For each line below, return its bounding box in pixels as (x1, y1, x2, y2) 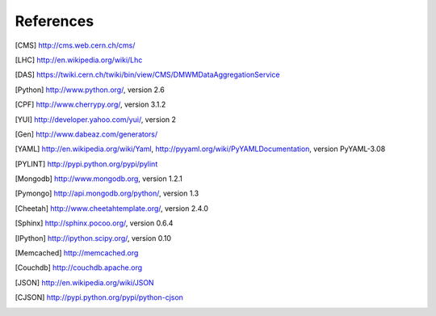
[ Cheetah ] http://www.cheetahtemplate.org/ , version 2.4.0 (15, 203, 209, 213)
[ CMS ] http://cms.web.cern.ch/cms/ (15, 40, 136, 50)
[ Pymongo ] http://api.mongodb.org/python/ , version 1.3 (15, 188, 199, 198)
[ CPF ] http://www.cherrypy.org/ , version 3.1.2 (15, 99, 166, 109)
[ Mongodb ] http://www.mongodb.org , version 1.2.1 (15, 174, 183, 183)
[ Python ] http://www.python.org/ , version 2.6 (15, 85, 165, 95)
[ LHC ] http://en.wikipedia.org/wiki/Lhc (15, 55, 143, 65)
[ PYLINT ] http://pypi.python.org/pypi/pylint (15, 158, 158, 169)
